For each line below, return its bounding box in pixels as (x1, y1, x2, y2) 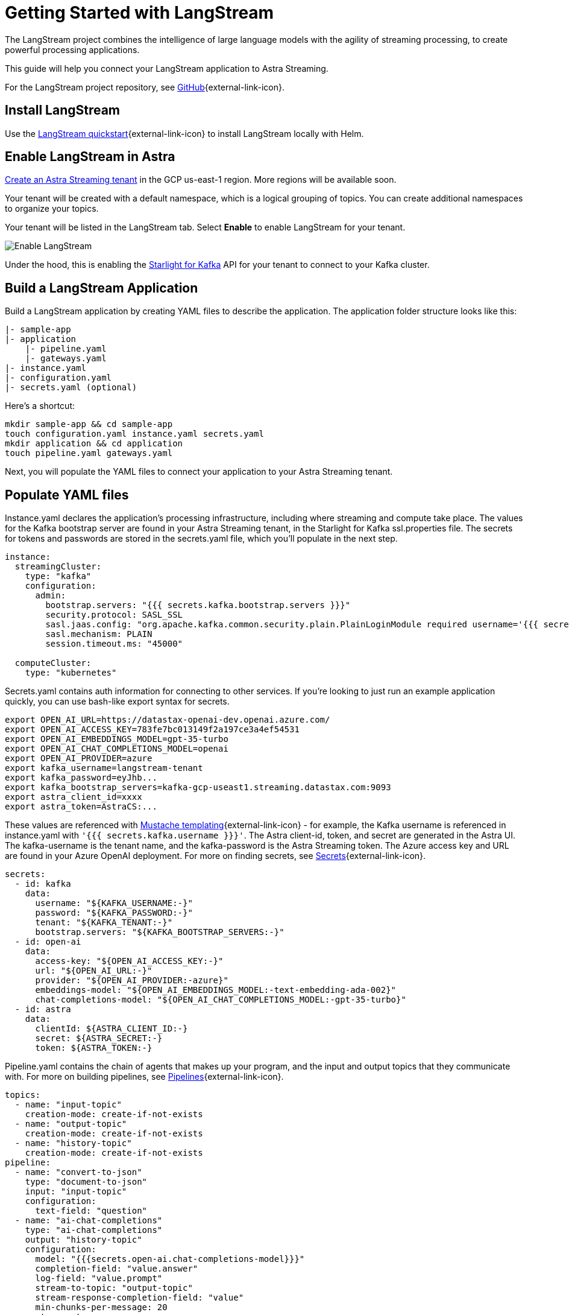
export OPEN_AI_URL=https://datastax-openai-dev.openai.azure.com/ (5, 715, 330, 725)
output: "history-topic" (25, 1235, 142, 1245)
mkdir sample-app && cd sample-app (5, 419, 173, 429)
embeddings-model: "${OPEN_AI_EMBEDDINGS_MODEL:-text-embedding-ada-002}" (35, 985, 397, 995)
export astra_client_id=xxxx (5, 792, 142, 802)
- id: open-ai (14, 937, 81, 947)
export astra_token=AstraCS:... (5, 802, 157, 812)
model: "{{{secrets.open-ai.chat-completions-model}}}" (35, 1254, 305, 1264)
